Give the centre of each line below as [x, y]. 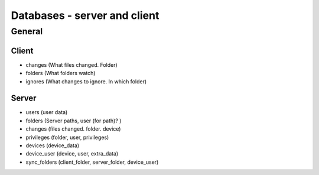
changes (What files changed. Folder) [71, 64]
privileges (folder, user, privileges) [67, 137]
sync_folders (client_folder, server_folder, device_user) [92, 162]
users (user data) [47, 112]
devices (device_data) [53, 145]
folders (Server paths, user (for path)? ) [74, 121]
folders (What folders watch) [61, 73]
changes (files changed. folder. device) [73, 129]
